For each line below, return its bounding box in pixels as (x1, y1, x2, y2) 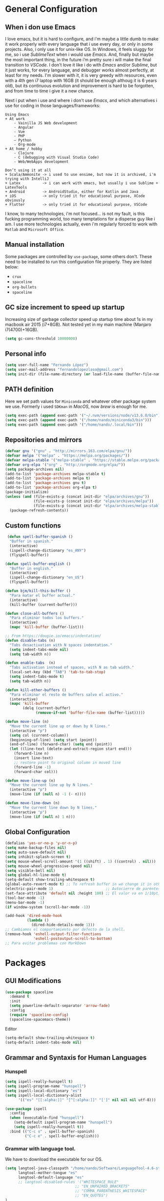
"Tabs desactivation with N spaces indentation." (9, 643, 112, 648)
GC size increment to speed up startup (5, 303, 125, 312)
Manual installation (5, 240, 65, 249)
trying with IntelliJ (5, 176, 49, 181)
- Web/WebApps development (14, 159, 69, 164)
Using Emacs (5, 112, 29, 117)
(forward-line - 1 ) (14, 765, 51, 769)
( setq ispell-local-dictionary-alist (5, 1093, 82, 1098)
